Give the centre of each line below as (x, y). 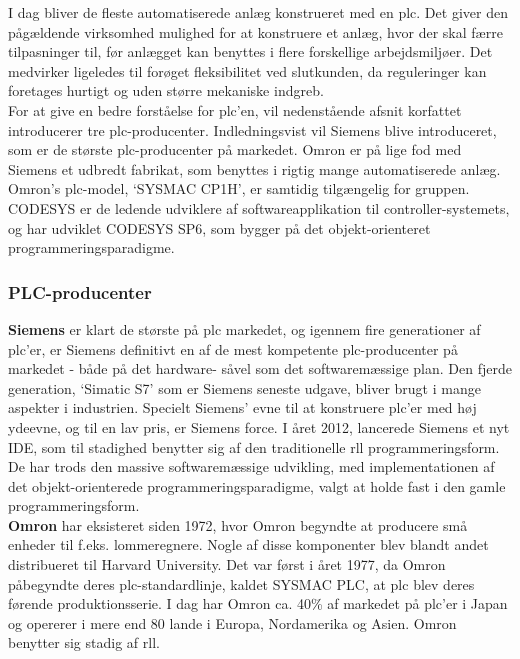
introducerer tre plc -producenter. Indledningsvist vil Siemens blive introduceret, (252, 129)
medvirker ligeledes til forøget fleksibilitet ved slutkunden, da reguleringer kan (247, 70)
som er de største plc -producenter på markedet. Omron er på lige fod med (235, 149)
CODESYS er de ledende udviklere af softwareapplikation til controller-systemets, (259, 207)
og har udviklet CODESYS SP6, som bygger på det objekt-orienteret (219, 227)
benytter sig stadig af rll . (84, 642)
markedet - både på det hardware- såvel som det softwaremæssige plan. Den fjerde (260, 368)
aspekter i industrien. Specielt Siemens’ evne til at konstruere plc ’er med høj (242, 407)
